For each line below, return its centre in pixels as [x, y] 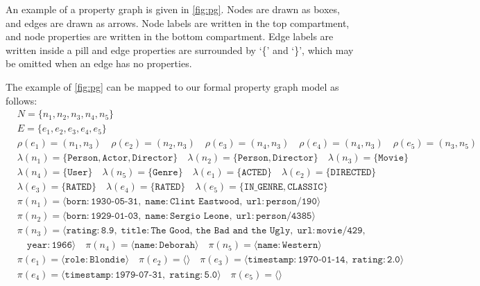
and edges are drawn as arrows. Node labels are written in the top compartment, [178, 23]
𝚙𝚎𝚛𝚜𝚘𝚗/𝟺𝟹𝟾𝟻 [284, 216]
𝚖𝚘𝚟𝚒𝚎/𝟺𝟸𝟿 [340, 231]
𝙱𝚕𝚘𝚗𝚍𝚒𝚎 [108, 260]
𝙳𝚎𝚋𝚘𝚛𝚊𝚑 [177, 245]
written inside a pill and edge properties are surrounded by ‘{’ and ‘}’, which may [180, 50]
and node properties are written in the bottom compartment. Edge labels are [170, 36]
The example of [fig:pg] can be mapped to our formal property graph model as [172, 86]
